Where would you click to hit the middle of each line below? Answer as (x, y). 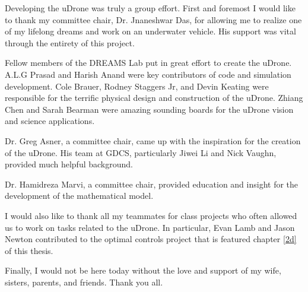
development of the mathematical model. (79, 196)
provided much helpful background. (69, 164)
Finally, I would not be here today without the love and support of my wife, (143, 270)
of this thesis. (29, 250)
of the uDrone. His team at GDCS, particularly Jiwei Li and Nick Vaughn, (141, 152)
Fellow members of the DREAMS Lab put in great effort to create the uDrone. (148, 63)
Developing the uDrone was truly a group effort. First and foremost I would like (150, 8)
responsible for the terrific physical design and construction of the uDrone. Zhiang (154, 98)
